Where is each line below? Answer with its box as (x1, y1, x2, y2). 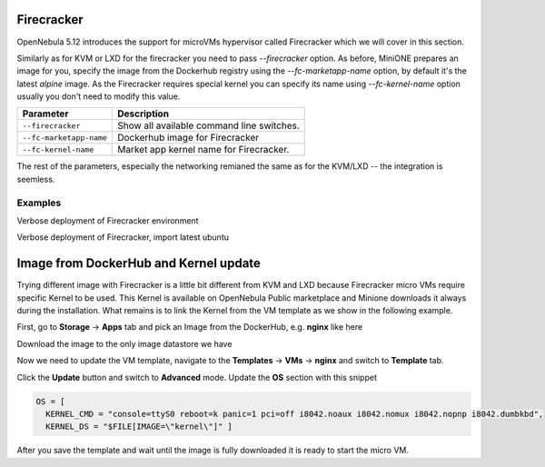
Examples (16, 196, 62, 209)
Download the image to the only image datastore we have (16, 338, 233, 349)
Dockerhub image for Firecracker (116, 132, 259, 144)
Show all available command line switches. (116, 119, 300, 132)
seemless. (16, 174, 55, 184)
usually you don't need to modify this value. (16, 91, 181, 102)
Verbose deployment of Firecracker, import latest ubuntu (16, 232, 230, 243)
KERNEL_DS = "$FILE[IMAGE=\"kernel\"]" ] (45, 422, 233, 432)
